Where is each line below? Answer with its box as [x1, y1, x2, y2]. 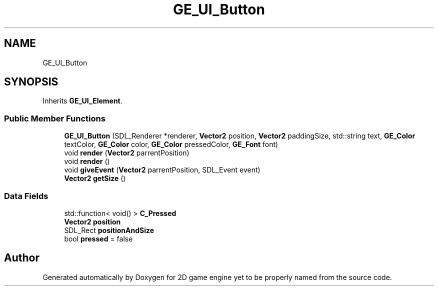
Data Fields [4, 190, 48, 201]
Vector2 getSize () [64, 174, 126, 183]
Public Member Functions [4, 113, 105, 123]
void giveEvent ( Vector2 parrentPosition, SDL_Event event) [64, 165, 260, 174]
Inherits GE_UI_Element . [42, 96, 122, 105]
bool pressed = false [64, 234, 133, 243]
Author [4, 251, 39, 264]
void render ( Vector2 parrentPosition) [64, 148, 189, 157]
